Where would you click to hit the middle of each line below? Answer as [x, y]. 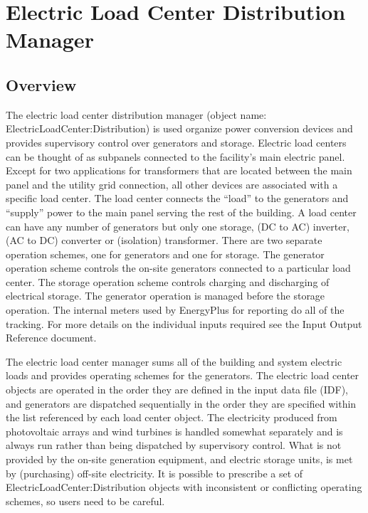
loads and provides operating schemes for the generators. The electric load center [183, 375]
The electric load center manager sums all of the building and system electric [174, 361]
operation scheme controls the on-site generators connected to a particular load [178, 268]
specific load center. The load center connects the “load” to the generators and [177, 198]
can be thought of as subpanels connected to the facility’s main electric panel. [175, 156]
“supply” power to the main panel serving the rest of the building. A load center [181, 212]
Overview [41, 84]
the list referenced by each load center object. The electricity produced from [172, 417]
